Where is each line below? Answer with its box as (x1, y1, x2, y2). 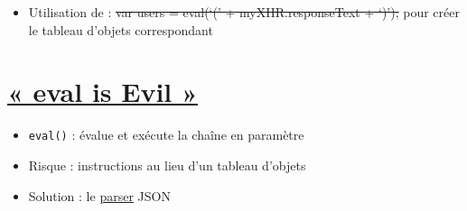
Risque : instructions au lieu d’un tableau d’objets (28, 155, 306, 174)
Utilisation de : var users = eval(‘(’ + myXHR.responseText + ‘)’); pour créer (28, 3, 460, 21)
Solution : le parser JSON (28, 186, 171, 205)
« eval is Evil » (7, 73, 198, 110)
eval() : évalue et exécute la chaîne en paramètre (28, 125, 304, 144)
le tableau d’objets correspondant (28, 20, 213, 39)
